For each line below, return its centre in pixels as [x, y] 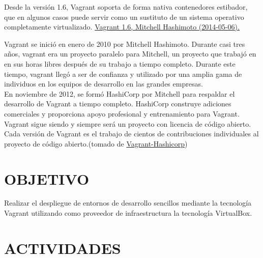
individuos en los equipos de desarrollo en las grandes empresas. [104, 84]
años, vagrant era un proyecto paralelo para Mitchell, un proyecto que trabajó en [130, 54]
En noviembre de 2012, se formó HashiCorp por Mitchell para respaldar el [120, 93]
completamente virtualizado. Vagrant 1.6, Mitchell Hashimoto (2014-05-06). [122, 27]
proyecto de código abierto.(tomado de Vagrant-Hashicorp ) [96, 143]
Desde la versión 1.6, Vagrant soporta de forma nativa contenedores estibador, [126, 7]
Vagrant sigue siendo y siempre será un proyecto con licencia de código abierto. [128, 123]
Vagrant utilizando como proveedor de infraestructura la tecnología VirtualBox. [128, 213]
